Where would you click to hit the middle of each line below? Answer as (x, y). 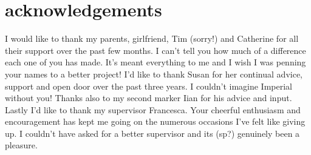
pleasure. (21, 145)
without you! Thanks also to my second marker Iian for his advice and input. (149, 98)
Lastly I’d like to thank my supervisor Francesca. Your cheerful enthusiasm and (153, 109)
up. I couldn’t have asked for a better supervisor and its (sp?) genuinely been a (152, 133)
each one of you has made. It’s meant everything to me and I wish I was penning (155, 62)
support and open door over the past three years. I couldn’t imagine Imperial (149, 86)
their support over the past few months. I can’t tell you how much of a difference (155, 50)
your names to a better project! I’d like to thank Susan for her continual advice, (154, 74)
